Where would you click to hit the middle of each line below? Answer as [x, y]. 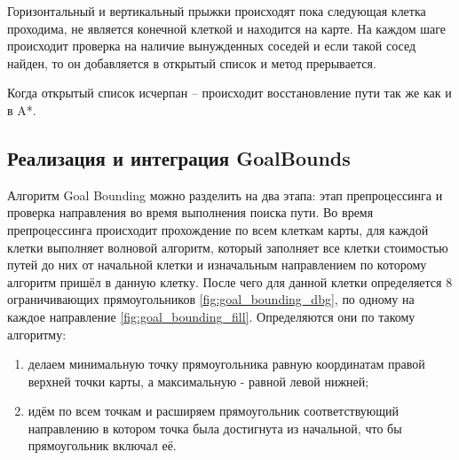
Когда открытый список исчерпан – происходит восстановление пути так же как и [229, 93]
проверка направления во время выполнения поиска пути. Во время [190, 212]
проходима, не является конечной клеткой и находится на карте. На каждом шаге [226, 28]
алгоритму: [37, 334]
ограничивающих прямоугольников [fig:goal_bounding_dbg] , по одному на [211, 299]
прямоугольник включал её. [102, 445]
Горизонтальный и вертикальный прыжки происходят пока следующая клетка [217, 11]
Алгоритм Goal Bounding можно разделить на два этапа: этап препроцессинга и [225, 195]
